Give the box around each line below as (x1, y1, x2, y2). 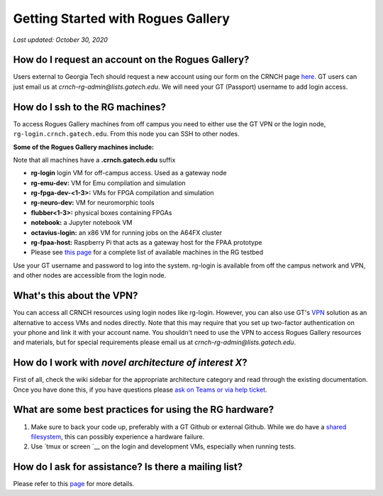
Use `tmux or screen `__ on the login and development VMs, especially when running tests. (30, 442, 296, 451)
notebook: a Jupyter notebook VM (30, 219, 133, 227)
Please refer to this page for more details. (13, 480, 135, 488)
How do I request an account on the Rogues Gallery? (13, 54, 250, 66)
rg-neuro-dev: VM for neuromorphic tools (30, 199, 155, 207)
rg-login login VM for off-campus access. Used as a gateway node (30, 169, 227, 177)
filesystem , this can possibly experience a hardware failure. (30, 432, 205, 441)
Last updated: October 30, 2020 (13, 35, 108, 44)
